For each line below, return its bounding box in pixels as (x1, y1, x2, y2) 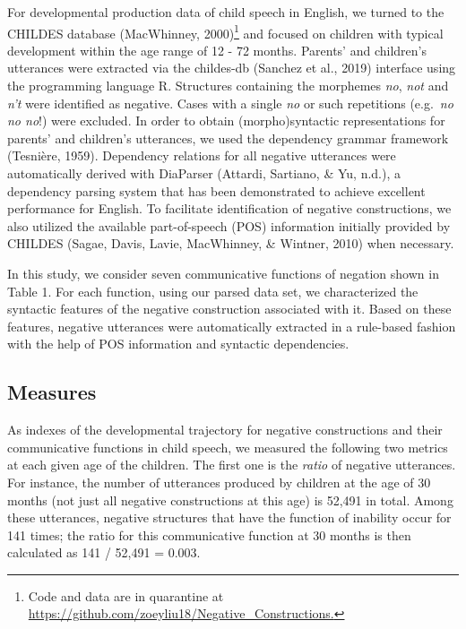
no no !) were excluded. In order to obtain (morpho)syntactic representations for (7, 111, 445, 130)
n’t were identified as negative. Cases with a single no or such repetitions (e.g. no (7, 93, 453, 112)
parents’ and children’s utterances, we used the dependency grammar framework (7, 128, 449, 147)
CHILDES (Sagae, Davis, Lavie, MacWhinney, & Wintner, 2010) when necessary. (7, 234, 454, 253)
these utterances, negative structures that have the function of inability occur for (7, 508, 452, 527)
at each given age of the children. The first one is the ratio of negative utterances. (7, 455, 456, 474)
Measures (7, 378, 97, 406)
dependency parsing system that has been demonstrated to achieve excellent (7, 181, 426, 200)
